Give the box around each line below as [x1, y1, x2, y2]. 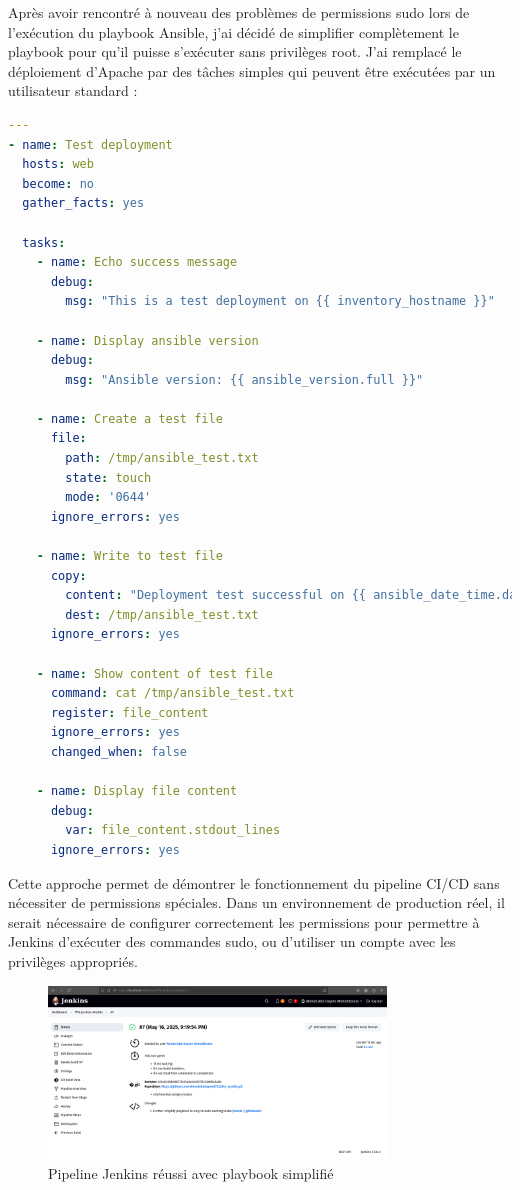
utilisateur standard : [8, 80, 138, 101]
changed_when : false [50, 744, 187, 759]
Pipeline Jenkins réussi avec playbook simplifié [48, 1162, 334, 1183]
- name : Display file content [36, 784, 238, 799]
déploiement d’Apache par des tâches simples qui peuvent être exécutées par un [8, 60, 496, 81]
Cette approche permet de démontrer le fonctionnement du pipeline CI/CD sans [8, 872, 500, 893]
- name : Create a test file [36, 411, 223, 426]
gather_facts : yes [22, 196, 145, 211]
